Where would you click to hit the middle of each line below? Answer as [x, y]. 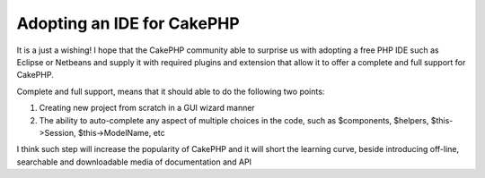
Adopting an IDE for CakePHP [128, 23]
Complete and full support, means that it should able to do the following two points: [171, 91]
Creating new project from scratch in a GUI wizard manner [147, 108]
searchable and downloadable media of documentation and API [134, 162]
